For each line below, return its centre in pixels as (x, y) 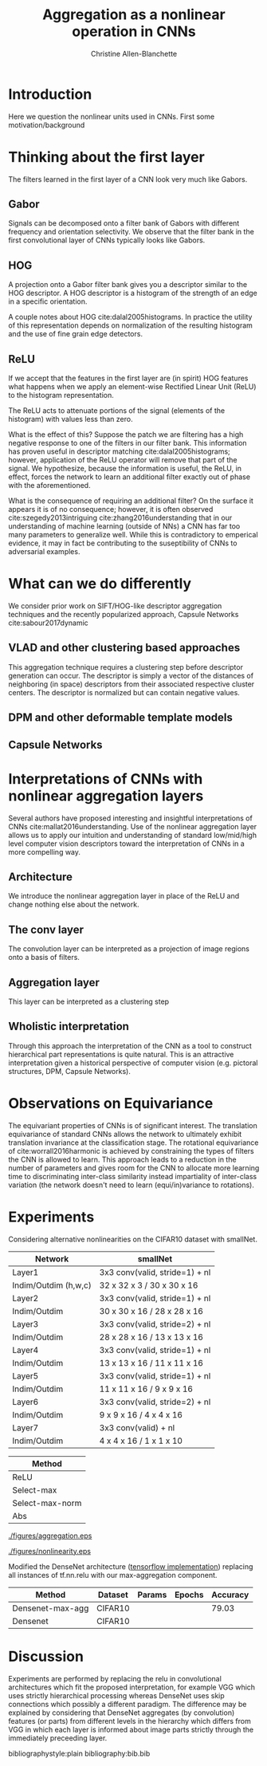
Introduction (50, 94)
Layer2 (26, 1298)
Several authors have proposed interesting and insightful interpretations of (130, 818)
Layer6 (26, 1402)
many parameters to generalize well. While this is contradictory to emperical (133, 535)
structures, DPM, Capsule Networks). (70, 1071)
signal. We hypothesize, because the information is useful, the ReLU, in (125, 469)
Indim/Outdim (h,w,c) (52, 1285)
